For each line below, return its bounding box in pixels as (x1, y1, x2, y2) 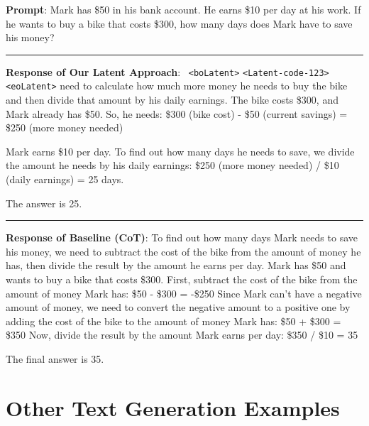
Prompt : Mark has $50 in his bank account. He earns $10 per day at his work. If (6, 2, 361, 16)
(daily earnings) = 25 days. (6, 172, 124, 187)
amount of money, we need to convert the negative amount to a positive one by (6, 300, 351, 315)
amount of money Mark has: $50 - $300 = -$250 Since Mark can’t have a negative (6, 285, 362, 300)
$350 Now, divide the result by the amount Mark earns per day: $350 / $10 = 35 (6, 327, 358, 342)
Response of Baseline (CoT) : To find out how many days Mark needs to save (6, 230, 358, 245)
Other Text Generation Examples (6, 393, 340, 422)
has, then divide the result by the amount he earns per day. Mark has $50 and (6, 258, 346, 273)
